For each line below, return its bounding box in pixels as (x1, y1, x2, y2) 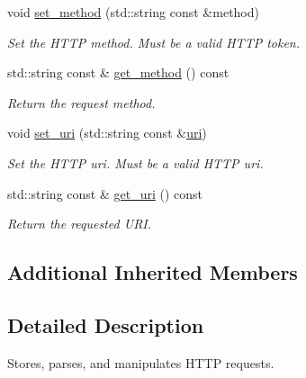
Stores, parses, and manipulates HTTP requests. (7, 353, 274, 372)
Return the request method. (7, 93, 156, 112)
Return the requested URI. (7, 214, 152, 233)
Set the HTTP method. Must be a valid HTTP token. (7, 32, 301, 51)
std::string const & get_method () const (7, 63, 229, 82)
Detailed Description (7, 310, 204, 338)
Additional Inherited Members (7, 258, 298, 286)
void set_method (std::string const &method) (7, 3, 259, 21)
